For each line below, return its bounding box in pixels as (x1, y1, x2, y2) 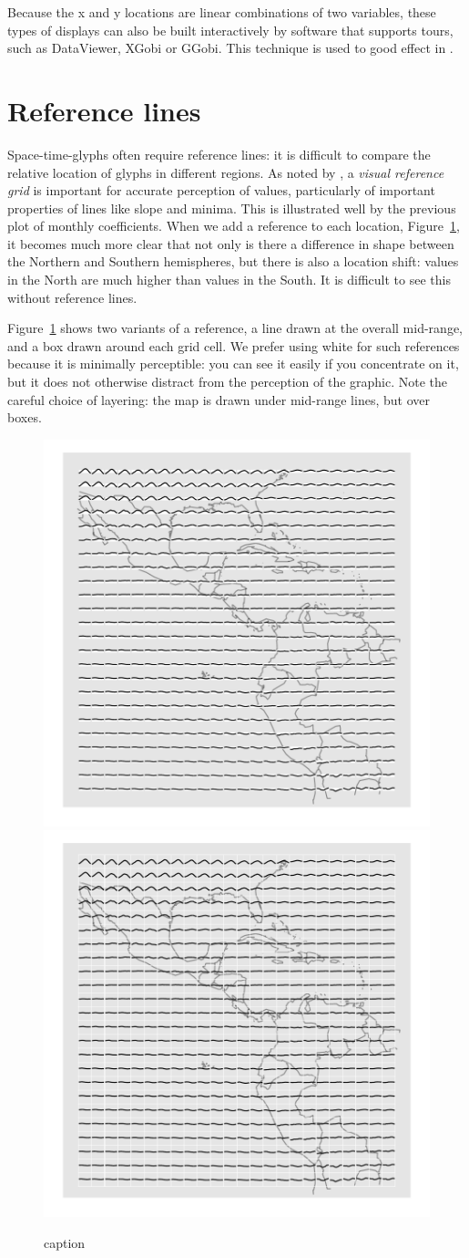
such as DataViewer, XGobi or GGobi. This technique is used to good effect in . (7, 38, 454, 57)
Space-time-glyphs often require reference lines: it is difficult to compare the (7, 144, 431, 163)
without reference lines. (7, 287, 138, 307)
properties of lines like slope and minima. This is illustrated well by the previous (7, 198, 456, 217)
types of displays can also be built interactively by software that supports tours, (7, 20, 454, 39)
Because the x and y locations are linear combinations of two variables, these (7, 3, 436, 21)
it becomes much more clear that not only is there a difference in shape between (7, 234, 454, 253)
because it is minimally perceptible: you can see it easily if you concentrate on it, (7, 354, 459, 373)
